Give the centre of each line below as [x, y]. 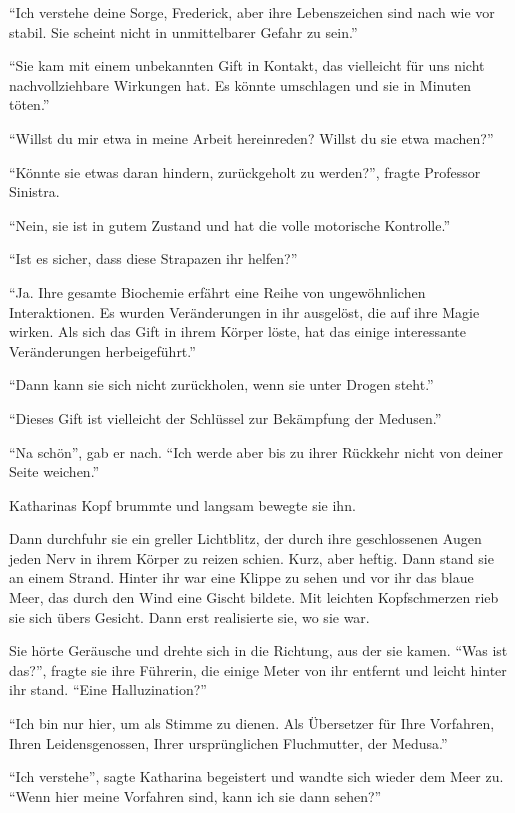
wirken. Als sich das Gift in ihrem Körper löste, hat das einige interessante [237, 331]
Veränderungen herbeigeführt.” [102, 350]
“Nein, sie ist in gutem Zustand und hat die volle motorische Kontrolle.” [229, 224]
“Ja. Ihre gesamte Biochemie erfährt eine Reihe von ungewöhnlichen [217, 291]
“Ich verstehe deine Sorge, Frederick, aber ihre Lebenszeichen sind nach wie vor [252, 12]
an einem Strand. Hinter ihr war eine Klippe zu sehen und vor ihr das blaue [241, 577]
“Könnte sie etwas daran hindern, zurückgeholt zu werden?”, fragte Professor [245, 171]
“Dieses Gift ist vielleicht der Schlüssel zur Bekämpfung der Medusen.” [225, 417]
